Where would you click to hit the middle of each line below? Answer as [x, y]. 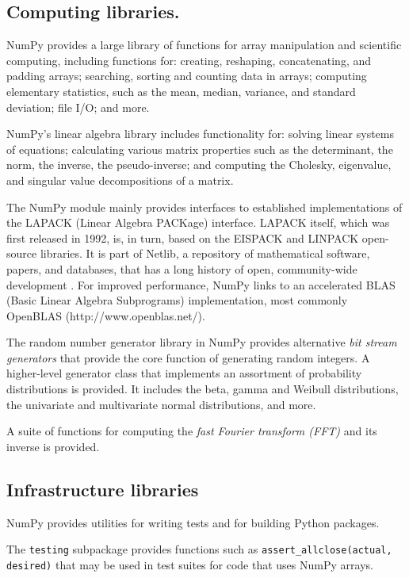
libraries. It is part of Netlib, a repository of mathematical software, [205, 253]
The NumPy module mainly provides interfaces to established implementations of [204, 207]
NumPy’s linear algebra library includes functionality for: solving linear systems [201, 134]
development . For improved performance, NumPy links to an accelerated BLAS [201, 284]
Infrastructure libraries [103, 489]
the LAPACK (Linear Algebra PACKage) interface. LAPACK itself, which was [198, 222]
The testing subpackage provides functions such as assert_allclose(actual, [199, 549]
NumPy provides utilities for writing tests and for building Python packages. [193, 522]
